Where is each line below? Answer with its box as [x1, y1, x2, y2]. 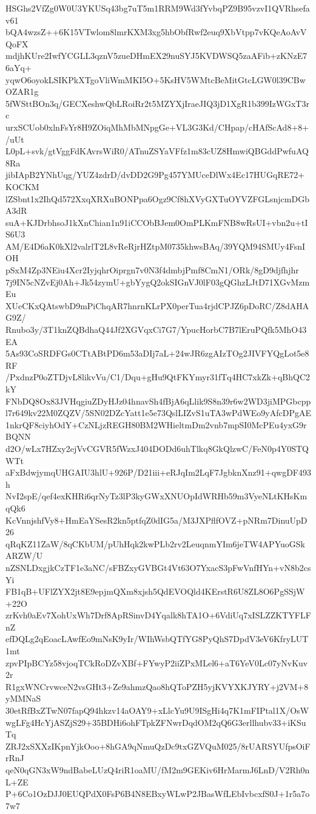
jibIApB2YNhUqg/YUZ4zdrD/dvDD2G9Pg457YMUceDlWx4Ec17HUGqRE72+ [5, 168, 305, 181]
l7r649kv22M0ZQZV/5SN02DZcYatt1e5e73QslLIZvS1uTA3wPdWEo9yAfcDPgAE [5, 406, 311, 419]
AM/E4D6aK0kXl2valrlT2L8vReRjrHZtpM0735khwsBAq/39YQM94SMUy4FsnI [5, 239, 305, 252]
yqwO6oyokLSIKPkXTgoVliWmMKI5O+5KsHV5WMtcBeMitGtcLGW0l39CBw [5, 73, 306, 86]
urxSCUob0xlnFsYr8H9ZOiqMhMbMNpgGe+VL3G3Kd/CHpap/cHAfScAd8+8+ [5, 120, 309, 133]
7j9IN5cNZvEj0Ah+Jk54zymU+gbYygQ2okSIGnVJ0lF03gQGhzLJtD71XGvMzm [5, 275, 310, 288]
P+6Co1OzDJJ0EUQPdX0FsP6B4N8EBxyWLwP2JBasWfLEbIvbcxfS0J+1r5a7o [5, 787, 310, 800]
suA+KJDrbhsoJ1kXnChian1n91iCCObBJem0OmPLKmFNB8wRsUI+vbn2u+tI [5, 216, 308, 228]
